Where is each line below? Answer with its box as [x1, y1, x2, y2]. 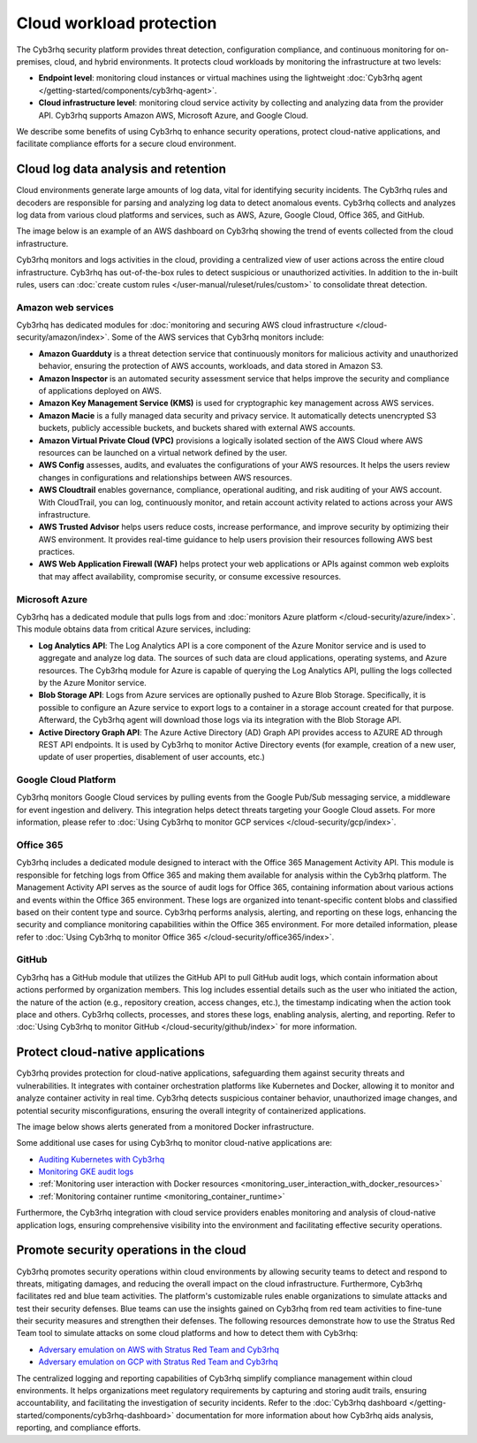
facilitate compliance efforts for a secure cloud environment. [16, 138, 237, 150]
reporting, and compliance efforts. [16, 1423, 141, 1433]
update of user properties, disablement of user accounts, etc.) [38, 752, 265, 763]
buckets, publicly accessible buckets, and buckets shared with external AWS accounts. [38, 423, 356, 434]
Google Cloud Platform [16, 774, 117, 787]
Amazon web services [16, 301, 114, 313]
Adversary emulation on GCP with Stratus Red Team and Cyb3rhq [38, 1356, 278, 1367]
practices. [38, 547, 75, 557]
